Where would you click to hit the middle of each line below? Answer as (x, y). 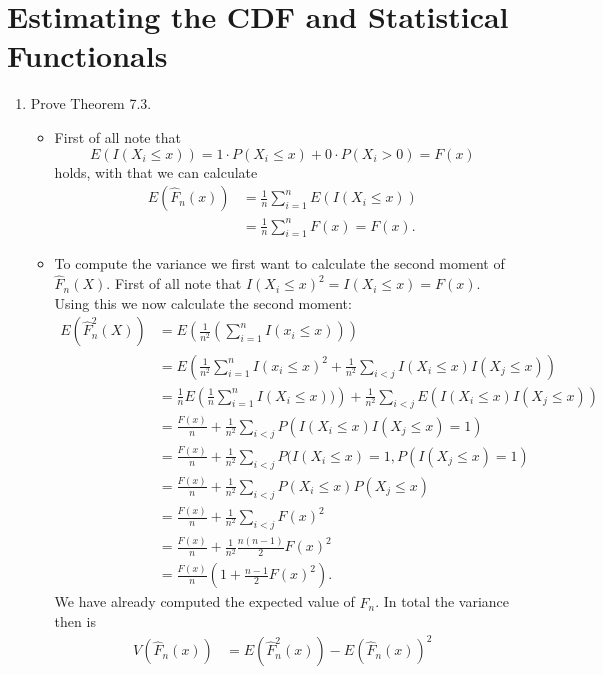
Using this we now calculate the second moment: (203, 302)
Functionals (87, 55)
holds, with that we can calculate (156, 171)
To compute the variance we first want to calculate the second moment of (279, 263)
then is (75, 621)
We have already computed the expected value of (204, 601)
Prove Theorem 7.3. (91, 103)
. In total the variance (442, 601)
